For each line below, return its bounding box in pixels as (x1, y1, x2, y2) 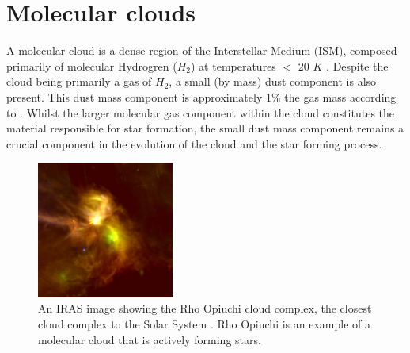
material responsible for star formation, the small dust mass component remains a (6, 120, 404, 136)
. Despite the (326, 57, 389, 74)
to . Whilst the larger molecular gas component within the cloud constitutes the (6, 104, 395, 121)
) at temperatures (191, 57, 276, 74)
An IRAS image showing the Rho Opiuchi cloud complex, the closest (38, 300, 372, 317)
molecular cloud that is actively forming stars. (38, 331, 261, 347)
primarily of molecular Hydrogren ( (6, 57, 177, 74)
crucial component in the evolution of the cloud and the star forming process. (6, 135, 382, 152)
